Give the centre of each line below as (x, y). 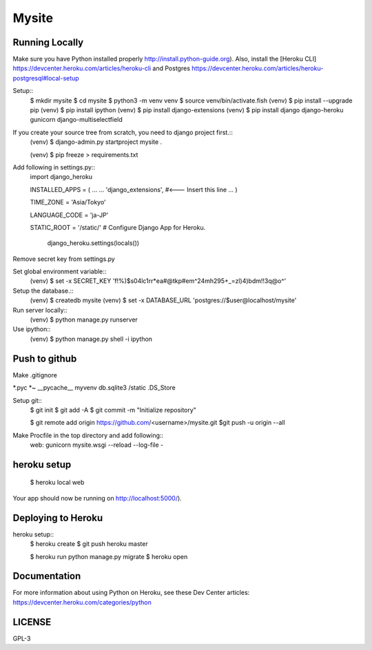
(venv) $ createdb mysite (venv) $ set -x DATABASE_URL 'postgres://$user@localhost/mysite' (163, 300)
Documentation (47, 576)
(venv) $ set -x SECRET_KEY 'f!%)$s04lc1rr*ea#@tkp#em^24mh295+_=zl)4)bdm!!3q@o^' (158, 281)
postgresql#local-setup (46, 78)
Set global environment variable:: (60, 271)
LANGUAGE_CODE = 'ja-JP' (69, 215)
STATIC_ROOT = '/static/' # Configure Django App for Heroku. (118, 227)
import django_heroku (61, 177)
